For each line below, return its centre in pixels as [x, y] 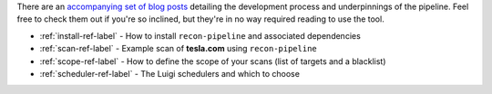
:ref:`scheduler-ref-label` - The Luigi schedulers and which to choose [170, 73]
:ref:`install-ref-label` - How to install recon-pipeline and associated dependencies [200, 35]
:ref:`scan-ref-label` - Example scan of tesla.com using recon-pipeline [179, 49]
